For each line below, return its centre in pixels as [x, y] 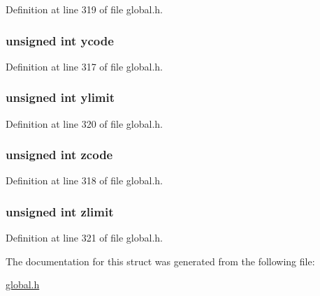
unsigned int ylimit [60, 97]
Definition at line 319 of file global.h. [85, 9]
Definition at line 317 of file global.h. [85, 66]
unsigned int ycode [60, 40]
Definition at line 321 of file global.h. [85, 238]
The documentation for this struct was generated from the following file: [160, 261]
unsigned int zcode [59, 155]
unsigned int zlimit [60, 211]
